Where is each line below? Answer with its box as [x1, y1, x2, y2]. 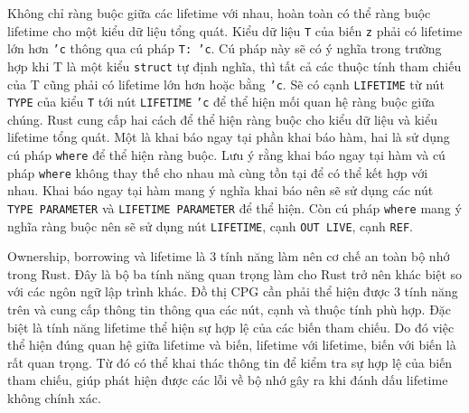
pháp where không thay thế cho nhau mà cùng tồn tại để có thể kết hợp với [7, 163, 428, 182]
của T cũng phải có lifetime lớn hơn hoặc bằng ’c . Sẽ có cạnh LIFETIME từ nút [7, 74, 445, 93]
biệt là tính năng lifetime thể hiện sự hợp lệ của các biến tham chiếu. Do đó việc [7, 317, 455, 336]
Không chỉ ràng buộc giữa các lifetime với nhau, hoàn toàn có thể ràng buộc [7, 4, 431, 22]
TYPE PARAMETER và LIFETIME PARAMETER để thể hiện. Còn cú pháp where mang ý [7, 198, 462, 217]
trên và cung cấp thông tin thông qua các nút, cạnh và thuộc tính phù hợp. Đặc [7, 300, 452, 319]
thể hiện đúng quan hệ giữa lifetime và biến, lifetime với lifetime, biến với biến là [7, 335, 456, 354]
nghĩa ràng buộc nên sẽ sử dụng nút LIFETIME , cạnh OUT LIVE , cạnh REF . [7, 216, 413, 235]
